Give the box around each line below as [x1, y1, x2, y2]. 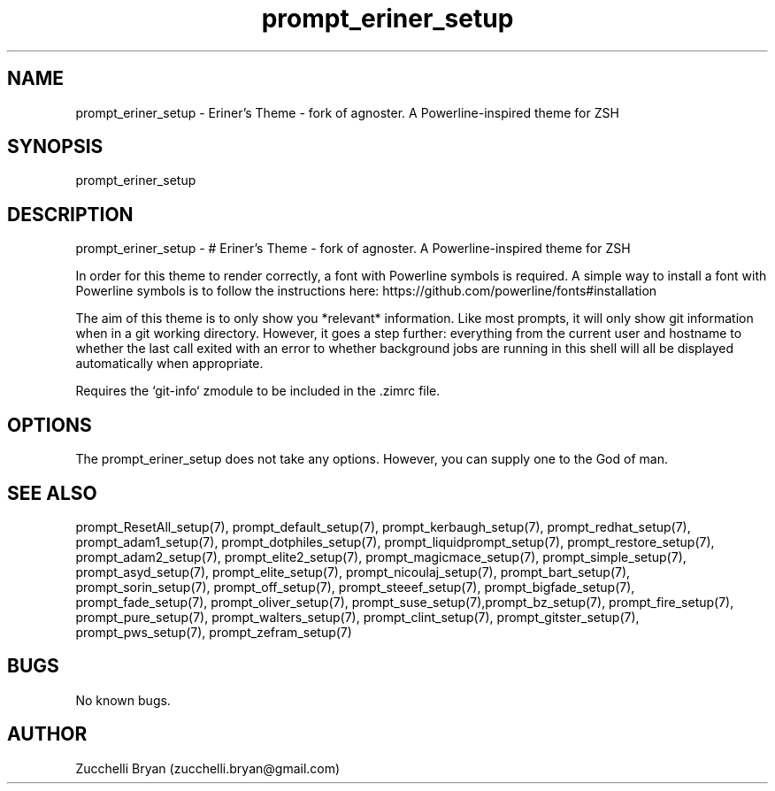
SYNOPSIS [7, 135, 104, 158]
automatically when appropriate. [75, 356, 264, 372]
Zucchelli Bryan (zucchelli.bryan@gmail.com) [75, 760, 341, 776]
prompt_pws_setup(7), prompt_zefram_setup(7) [75, 624, 352, 640]
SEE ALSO [7, 481, 97, 504]
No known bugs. [75, 692, 171, 708]
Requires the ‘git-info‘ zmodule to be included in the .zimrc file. [75, 383, 441, 399]
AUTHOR [7, 723, 88, 746]
